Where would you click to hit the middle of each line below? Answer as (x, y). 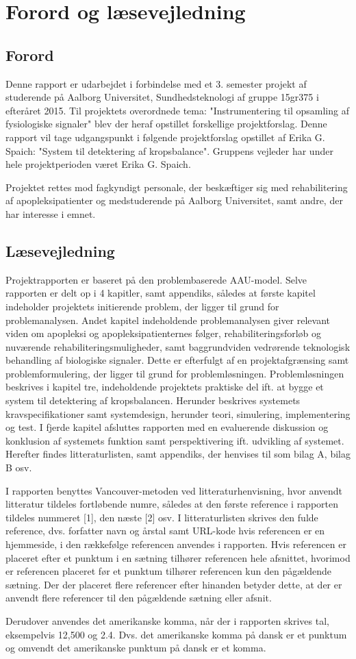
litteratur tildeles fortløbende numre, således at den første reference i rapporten (172, 504)
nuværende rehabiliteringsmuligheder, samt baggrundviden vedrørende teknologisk (178, 346)
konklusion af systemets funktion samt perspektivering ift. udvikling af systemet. (175, 440)
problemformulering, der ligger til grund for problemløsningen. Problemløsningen (175, 373)
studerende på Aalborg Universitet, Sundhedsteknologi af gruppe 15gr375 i (162, 97)
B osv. (19, 468)
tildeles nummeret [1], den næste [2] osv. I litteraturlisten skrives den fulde (162, 517)
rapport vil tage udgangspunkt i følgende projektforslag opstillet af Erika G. (165, 137)
